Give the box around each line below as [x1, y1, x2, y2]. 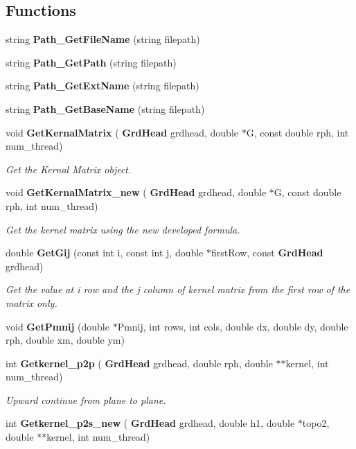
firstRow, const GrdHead [211, 245, 323, 260]
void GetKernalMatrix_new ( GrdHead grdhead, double [6, 185, 267, 200]
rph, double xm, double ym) [6, 333, 125, 347]
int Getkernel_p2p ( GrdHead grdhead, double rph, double [6, 355, 273, 370]
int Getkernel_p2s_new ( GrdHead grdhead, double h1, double [6, 416, 295, 430]
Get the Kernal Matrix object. [6, 161, 132, 176]
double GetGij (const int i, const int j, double [6, 245, 204, 260]
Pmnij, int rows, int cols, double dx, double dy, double [117, 319, 348, 333]
